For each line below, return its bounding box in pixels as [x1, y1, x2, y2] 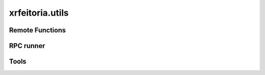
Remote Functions [9, 26, 66, 34]
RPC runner [9, 42, 45, 50]
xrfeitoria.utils [9, 7, 69, 18]
